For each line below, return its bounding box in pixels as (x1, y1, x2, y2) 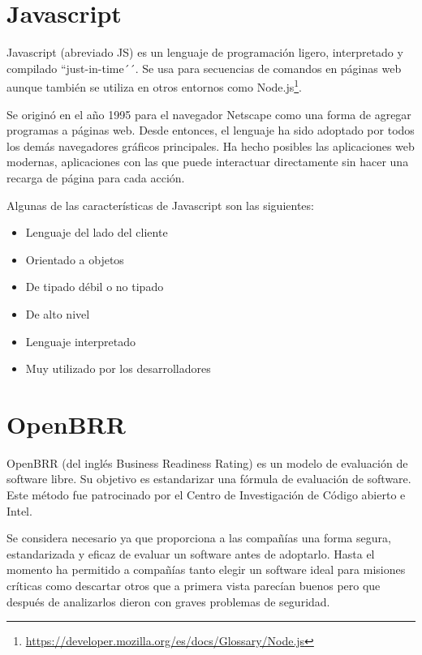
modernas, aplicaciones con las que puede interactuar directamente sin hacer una (6, 153, 409, 170)
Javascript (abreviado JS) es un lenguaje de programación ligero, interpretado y (6, 44, 403, 61)
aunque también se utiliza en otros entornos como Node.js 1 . (6, 76, 303, 95)
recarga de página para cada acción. (6, 169, 185, 186)
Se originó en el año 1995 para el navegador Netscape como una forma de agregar (6, 105, 411, 122)
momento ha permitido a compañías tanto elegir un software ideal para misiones (6, 561, 406, 578)
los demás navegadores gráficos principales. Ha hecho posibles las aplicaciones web (6, 137, 415, 154)
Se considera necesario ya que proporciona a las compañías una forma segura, (6, 529, 391, 546)
